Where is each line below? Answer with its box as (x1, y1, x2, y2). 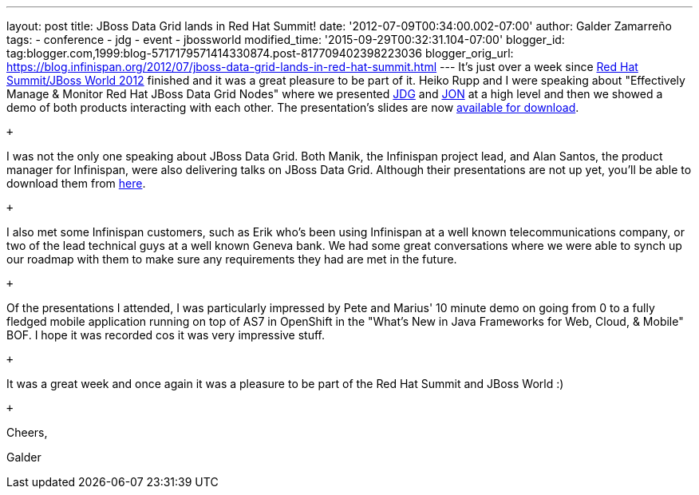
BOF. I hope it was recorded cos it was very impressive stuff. (6, 328, 326, 342)
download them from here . (6, 176, 146, 190)
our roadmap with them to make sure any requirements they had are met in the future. (6, 252, 457, 266)
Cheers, (6, 426, 48, 439)
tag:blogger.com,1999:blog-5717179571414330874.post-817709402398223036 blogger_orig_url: (6, 46, 514, 60)
